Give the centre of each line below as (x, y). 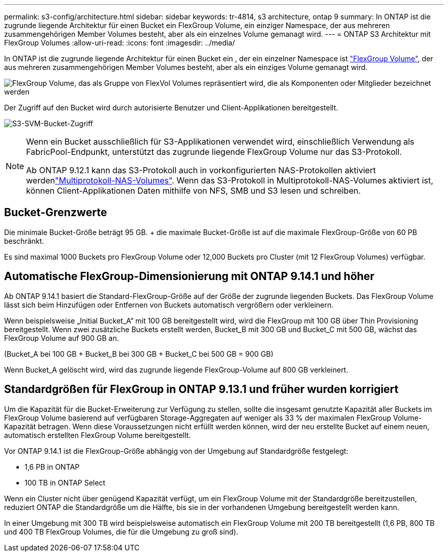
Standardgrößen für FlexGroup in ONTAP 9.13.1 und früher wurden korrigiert (201, 389)
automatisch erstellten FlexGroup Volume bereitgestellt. (98, 435)
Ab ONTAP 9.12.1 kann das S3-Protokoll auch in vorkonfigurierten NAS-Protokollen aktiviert (201, 170)
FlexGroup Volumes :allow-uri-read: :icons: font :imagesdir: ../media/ (120, 43)
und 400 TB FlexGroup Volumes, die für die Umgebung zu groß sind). (121, 531)
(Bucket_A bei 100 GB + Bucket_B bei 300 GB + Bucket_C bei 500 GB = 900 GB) (139, 354)
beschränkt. (24, 241)
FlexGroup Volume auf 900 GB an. (62, 338)
